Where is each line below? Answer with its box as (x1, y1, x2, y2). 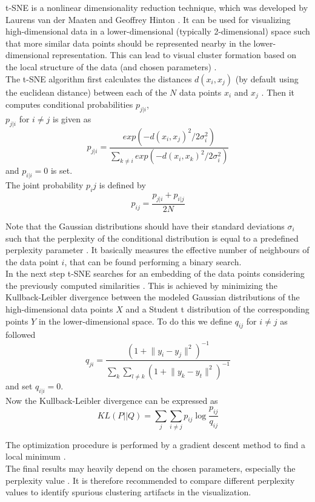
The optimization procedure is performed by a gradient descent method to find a (5, 438, 306, 451)
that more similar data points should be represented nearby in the (5, 36, 251, 49)
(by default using (235, 72, 299, 85)
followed (5, 328, 36, 341)
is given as (53, 112, 91, 125)
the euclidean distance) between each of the (5, 85, 167, 98)
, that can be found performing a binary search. (64, 255, 242, 268)
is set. (50, 164, 73, 177)
